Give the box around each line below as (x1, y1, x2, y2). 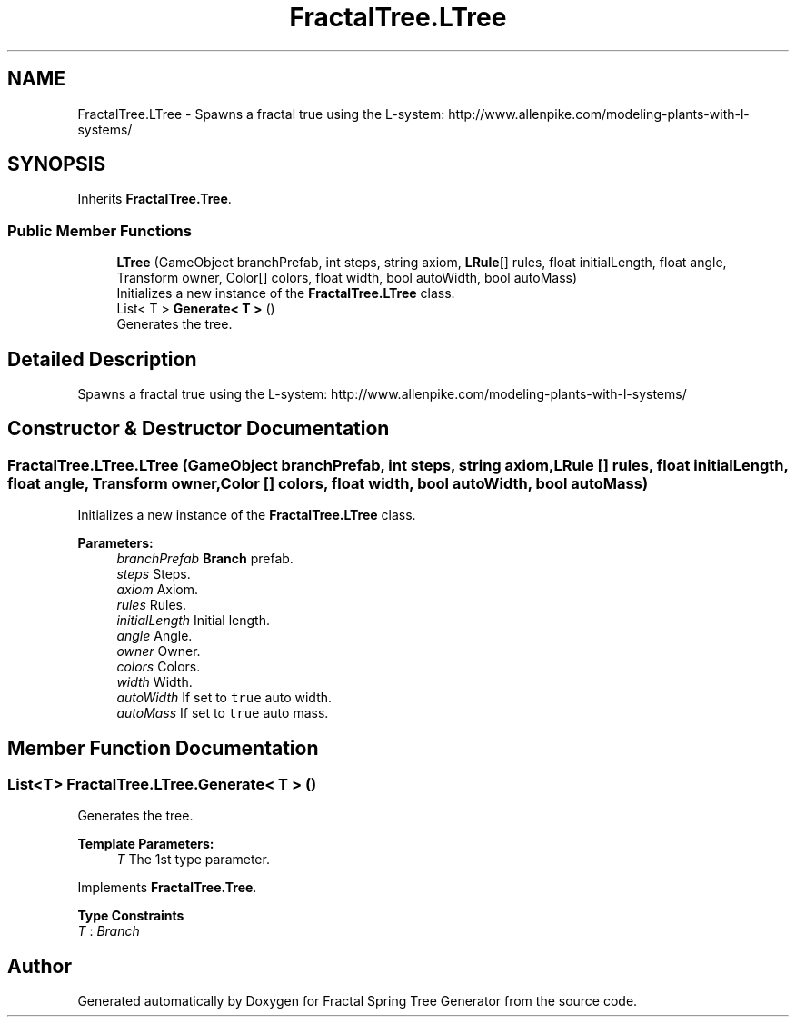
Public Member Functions (7, 221, 192, 240)
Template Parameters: (77, 836, 214, 852)
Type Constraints (77, 908, 184, 924)
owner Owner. (116, 643, 201, 660)
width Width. (116, 674, 193, 691)
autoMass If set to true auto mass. (116, 705, 329, 721)
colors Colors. (116, 659, 201, 675)
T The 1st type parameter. (116, 851, 270, 868)
